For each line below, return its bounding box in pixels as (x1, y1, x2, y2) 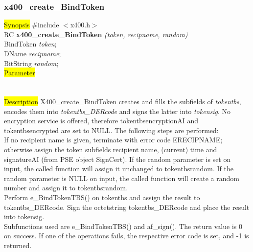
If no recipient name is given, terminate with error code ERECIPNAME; (4, 135, 223, 145)
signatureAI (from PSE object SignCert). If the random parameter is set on (4, 154, 231, 164)
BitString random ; (4, 58, 59, 68)
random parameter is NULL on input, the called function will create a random (4, 173, 239, 183)
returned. (4, 240, 32, 250)
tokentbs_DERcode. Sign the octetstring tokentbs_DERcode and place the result (4, 202, 250, 212)
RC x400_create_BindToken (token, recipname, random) (4, 29, 188, 39)
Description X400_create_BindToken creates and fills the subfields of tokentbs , (4, 96, 241, 106)
